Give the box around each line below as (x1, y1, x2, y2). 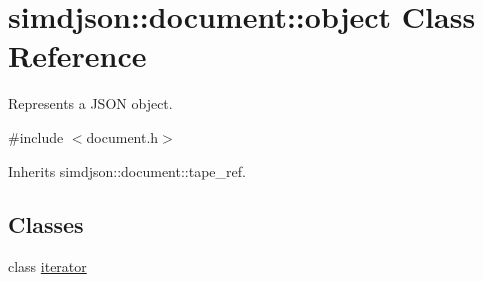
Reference (8, 35, 147, 76)
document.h (86, 126, 159, 147)
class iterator (8, 256, 87, 277)
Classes (8, 209, 84, 240)
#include (8, 126, 64, 147)
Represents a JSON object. (8, 93, 173, 114)
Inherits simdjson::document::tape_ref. (8, 160, 246, 181)
